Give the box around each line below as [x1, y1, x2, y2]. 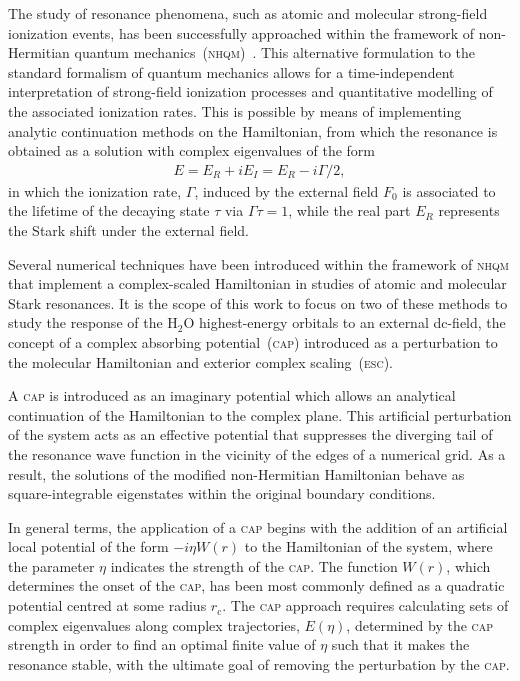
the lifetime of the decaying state [8, 200, 210, 221]
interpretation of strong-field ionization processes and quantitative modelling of [8, 81, 493, 102]
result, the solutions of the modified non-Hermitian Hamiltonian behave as [8, 463, 465, 484]
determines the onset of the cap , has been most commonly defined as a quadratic [8, 575, 505, 596]
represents [438, 200, 500, 221]
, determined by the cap [346, 614, 494, 635]
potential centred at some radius [8, 595, 207, 616]
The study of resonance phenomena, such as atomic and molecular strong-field [8, 3, 488, 23]
